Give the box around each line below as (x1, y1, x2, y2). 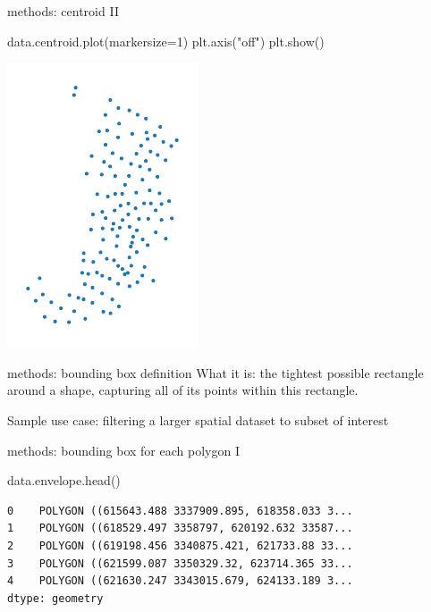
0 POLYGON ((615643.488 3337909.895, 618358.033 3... (7, 504, 353, 517)
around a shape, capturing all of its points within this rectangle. (7, 381, 359, 399)
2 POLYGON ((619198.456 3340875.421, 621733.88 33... (7, 539, 353, 552)
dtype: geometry (7, 591, 104, 605)
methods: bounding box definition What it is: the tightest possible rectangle (7, 363, 424, 381)
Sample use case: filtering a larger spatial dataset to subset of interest (7, 410, 389, 429)
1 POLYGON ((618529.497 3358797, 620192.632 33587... (7, 522, 353, 535)
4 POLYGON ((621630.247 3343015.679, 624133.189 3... (7, 574, 353, 588)
